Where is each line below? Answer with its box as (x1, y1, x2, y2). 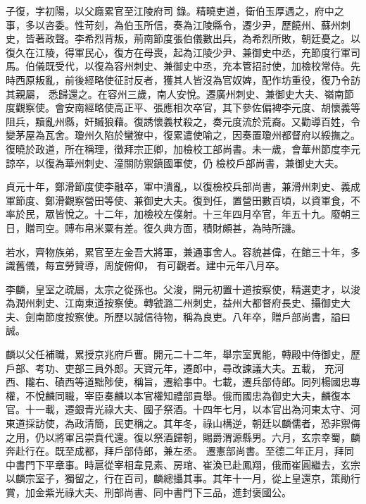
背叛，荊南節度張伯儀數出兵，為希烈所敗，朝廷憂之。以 (103, 31, 360, 46)
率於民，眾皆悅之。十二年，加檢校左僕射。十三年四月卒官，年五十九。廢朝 (6, 207, 351, 221)
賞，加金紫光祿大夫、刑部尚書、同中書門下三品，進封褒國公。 (6, 485, 291, 499)
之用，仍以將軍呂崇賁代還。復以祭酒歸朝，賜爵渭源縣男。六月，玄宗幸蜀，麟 (6, 429, 360, 444)
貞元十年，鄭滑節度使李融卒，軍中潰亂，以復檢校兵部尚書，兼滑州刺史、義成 (6, 179, 360, 194)
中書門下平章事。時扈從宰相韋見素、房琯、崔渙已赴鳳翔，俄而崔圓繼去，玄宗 (6, 457, 360, 472)
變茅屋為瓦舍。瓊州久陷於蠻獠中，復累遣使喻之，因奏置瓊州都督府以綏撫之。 (6, 128, 360, 142)
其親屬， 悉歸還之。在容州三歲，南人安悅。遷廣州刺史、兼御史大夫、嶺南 (6, 86, 344, 101)
